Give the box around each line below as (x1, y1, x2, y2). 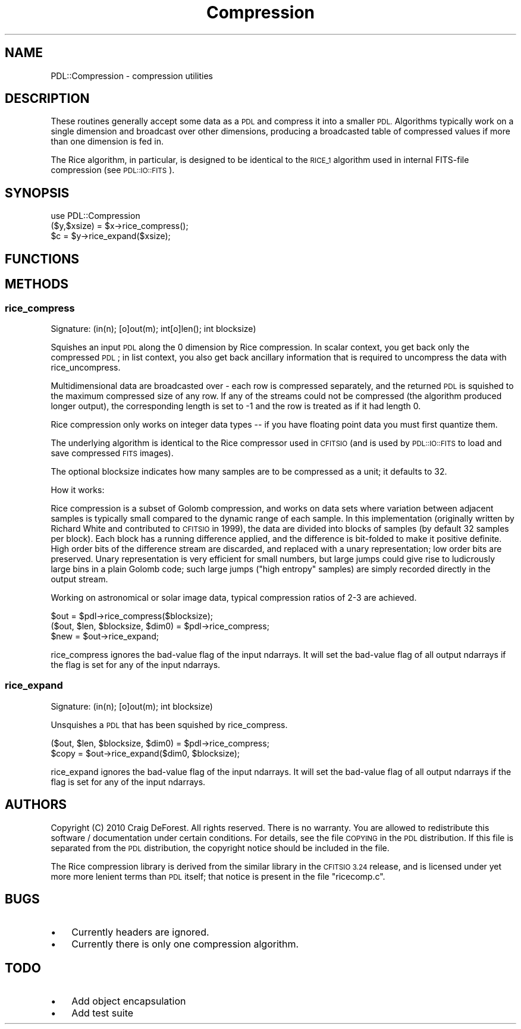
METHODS (5, 277, 69, 292)
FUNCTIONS (5, 251, 80, 266)
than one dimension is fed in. (51, 136, 164, 147)
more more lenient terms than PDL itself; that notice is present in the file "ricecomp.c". (51, 871, 385, 881)
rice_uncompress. (51, 362, 121, 372)
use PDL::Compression (51, 211, 140, 221)
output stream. (51, 573, 108, 584)
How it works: (51, 484, 105, 495)
